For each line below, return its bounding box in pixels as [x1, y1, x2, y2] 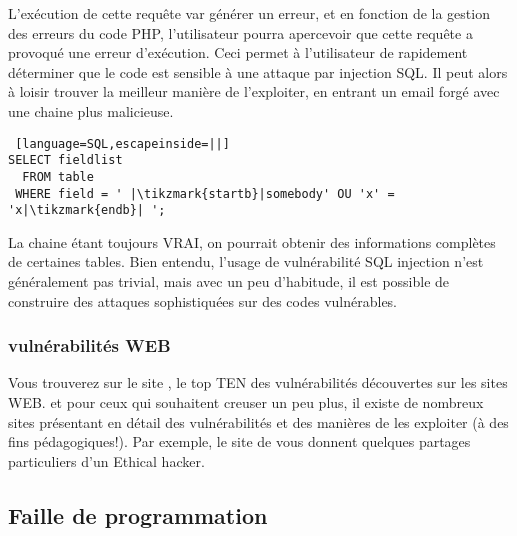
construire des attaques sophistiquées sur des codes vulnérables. [8, 290, 398, 311]
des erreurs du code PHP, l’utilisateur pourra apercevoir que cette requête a [8, 22, 473, 43]
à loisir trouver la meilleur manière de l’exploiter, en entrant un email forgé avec [8, 81, 500, 102]
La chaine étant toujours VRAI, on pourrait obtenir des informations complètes [8, 231, 496, 252]
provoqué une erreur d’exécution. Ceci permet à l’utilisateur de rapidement [8, 42, 468, 63]
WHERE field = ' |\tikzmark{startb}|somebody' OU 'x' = [15, 186, 395, 201]
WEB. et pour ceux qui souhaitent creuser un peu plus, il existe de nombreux [8, 392, 484, 413]
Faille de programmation [8, 499, 268, 530]
